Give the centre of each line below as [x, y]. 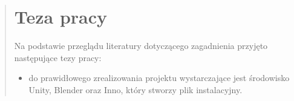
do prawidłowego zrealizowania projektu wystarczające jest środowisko [159, 78]
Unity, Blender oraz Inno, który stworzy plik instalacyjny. [136, 89]
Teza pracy [61, 17]
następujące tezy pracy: [58, 57]
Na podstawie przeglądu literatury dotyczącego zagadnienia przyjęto [141, 46]
